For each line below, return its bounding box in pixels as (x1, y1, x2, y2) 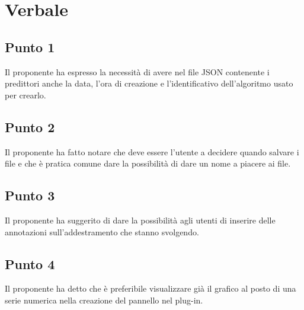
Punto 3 (5, 186, 55, 204)
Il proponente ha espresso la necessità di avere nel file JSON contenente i (5, 65, 270, 78)
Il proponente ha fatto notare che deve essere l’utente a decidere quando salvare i (5, 145, 299, 158)
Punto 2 (5, 117, 55, 136)
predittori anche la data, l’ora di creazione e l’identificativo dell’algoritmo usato (5, 77, 293, 90)
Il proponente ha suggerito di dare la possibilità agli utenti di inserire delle (5, 213, 276, 226)
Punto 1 (5, 37, 55, 56)
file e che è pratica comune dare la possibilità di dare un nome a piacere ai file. (5, 157, 291, 170)
